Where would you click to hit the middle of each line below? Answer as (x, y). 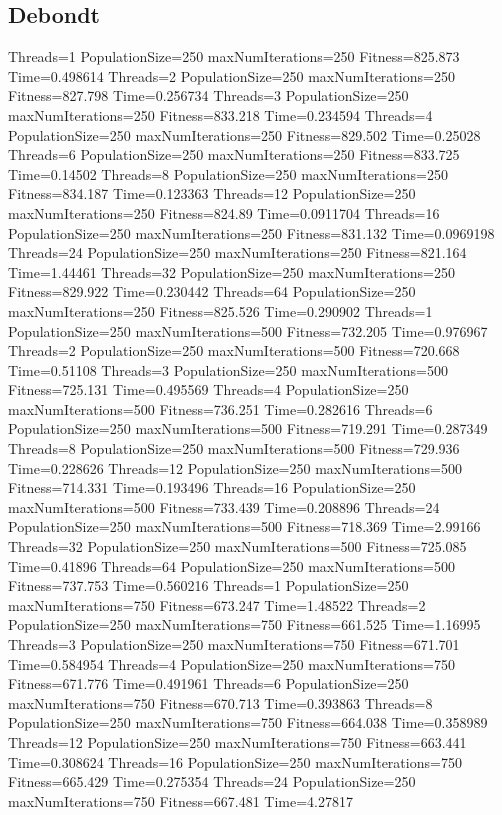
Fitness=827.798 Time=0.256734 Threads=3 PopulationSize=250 (208, 95)
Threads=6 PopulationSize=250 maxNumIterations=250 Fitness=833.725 (234, 154)
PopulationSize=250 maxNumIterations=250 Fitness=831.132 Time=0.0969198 (251, 232)
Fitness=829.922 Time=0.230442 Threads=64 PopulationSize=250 (212, 291)
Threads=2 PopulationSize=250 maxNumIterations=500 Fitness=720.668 (234, 350)
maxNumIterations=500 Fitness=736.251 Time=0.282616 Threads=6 (220, 408)
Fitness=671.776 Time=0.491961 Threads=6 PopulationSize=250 (208, 683)
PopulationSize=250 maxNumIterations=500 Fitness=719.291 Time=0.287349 (248, 428)
